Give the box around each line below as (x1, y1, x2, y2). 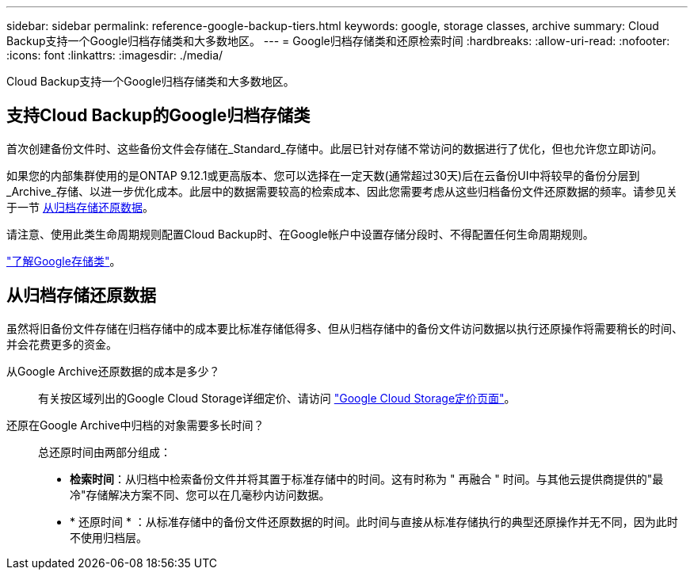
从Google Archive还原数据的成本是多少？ (6, 364, 220, 378)
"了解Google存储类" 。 (6, 254, 121, 268)
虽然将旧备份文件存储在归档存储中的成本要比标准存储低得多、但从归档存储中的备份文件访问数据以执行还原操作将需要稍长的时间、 (6, 321, 683, 335)
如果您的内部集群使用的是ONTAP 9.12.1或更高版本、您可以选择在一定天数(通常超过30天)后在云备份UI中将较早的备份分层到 (6, 168, 640, 182)
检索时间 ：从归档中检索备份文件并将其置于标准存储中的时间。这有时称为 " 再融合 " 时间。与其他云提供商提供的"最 (70, 471, 664, 486)
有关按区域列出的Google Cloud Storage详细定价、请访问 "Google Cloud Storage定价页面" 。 (38, 391, 516, 405)
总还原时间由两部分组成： (38, 444, 171, 459)
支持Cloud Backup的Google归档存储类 (6, 105, 311, 126)
